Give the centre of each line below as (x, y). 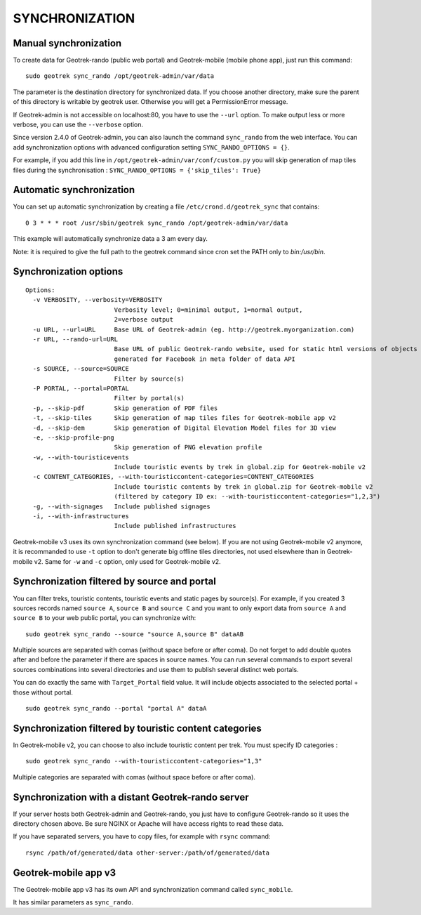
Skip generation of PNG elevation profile (188, 447)
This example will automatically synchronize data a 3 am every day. (111, 239)
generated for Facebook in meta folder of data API (205, 359)
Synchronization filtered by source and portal (115, 582)
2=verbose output (144, 320)
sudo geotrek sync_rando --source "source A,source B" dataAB (135, 634)
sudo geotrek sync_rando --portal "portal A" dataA (116, 709)
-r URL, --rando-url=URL (75, 340)
